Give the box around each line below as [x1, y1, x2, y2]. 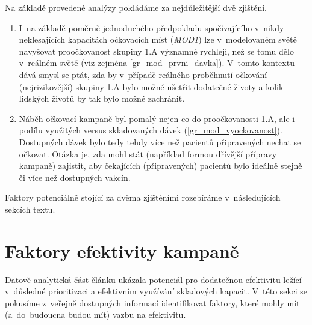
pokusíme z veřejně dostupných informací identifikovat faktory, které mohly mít [5, 296, 300, 309]
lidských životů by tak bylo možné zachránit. [19, 92, 185, 105]
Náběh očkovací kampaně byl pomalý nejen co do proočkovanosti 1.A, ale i [19, 112, 295, 124]
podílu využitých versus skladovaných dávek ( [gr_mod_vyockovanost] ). [19, 124, 282, 136]
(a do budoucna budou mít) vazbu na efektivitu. [5, 308, 186, 321]
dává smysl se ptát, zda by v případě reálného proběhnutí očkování [19, 68, 267, 80]
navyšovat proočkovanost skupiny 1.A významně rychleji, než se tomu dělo [19, 44, 294, 57]
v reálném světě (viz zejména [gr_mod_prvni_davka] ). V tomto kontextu [19, 56, 295, 69]
